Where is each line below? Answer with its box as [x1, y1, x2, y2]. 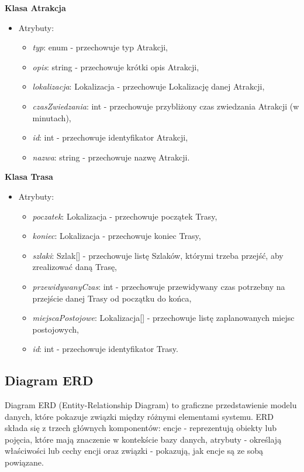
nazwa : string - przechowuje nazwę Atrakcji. [32, 151, 190, 163]
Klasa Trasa [5, 170, 53, 183]
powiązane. [5, 456, 44, 468]
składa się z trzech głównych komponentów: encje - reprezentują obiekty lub [5, 422, 277, 434]
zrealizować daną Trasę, [32, 261, 118, 273]
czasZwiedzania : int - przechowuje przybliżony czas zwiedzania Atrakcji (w [32, 100, 299, 112]
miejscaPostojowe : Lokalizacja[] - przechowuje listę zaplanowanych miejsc [32, 312, 295, 324]
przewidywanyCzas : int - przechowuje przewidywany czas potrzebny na [32, 280, 285, 292]
